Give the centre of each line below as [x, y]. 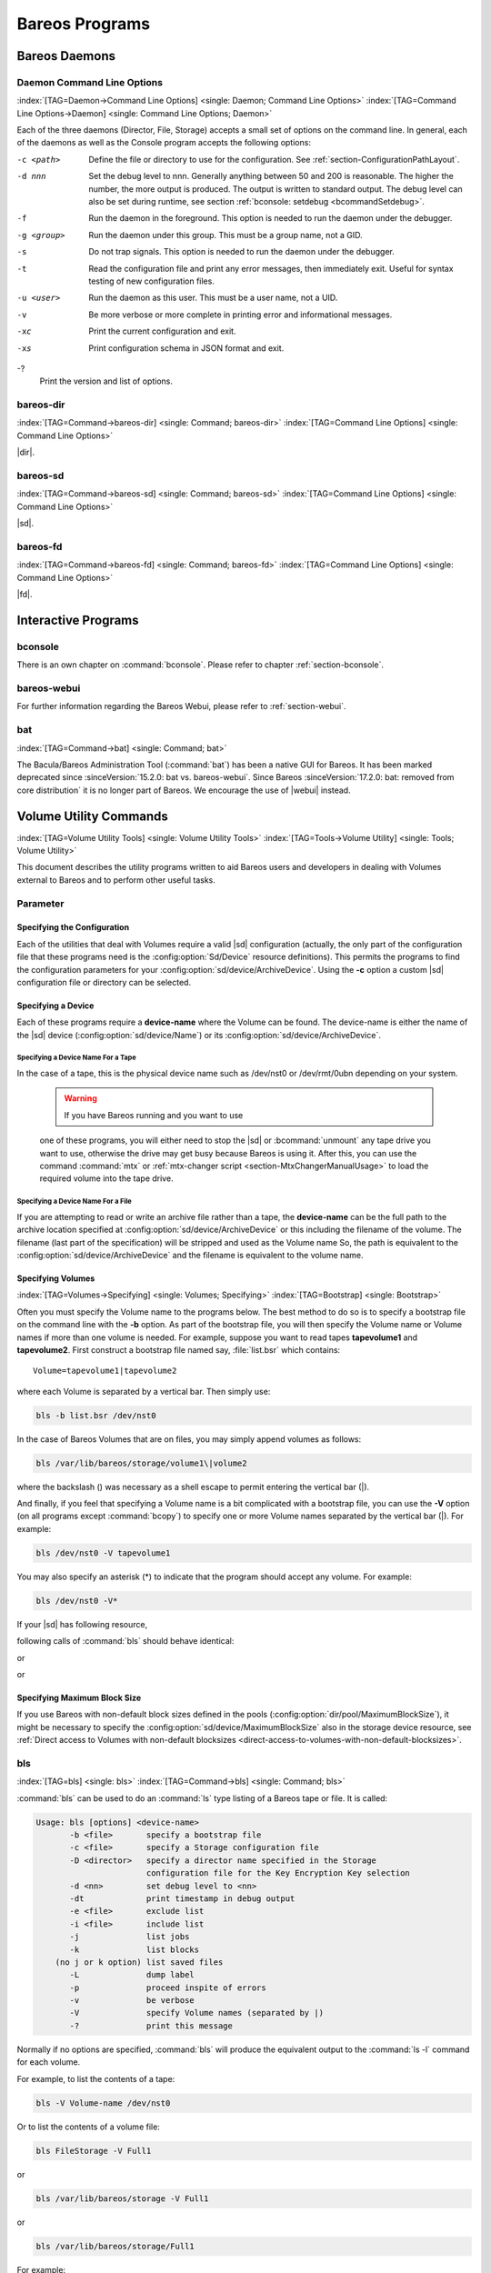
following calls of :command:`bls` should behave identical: [125, 1641]
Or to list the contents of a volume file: [89, 2127]
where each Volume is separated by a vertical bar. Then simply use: [144, 1391]
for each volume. [49, 2062]
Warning [80, 1098]
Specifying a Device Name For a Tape [76, 1058]
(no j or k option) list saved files [139, 1962]
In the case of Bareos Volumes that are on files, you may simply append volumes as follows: [189, 1439]
